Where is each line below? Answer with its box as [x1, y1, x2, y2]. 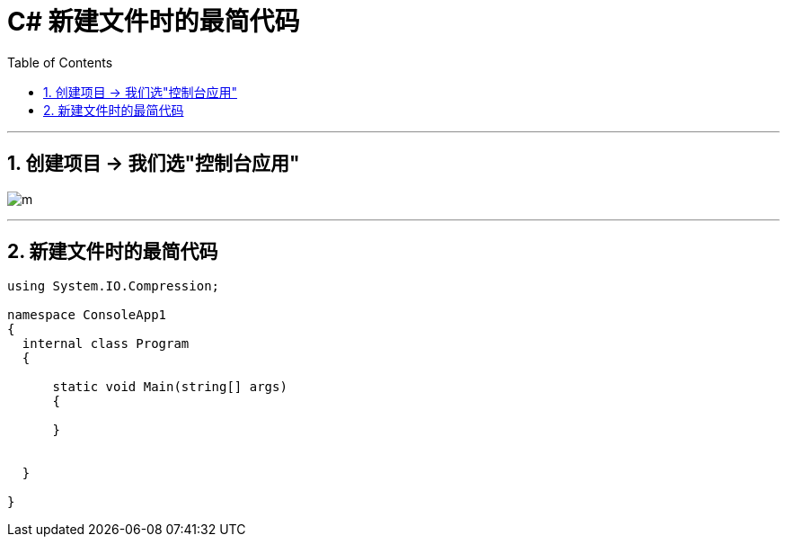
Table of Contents [7, 54, 113, 70]
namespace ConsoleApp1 [7, 308, 167, 323]
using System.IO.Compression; [7, 279, 220, 294]
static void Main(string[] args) [52, 379, 287, 395]
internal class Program [22, 336, 190, 352]
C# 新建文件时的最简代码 [7, 6, 300, 37]
